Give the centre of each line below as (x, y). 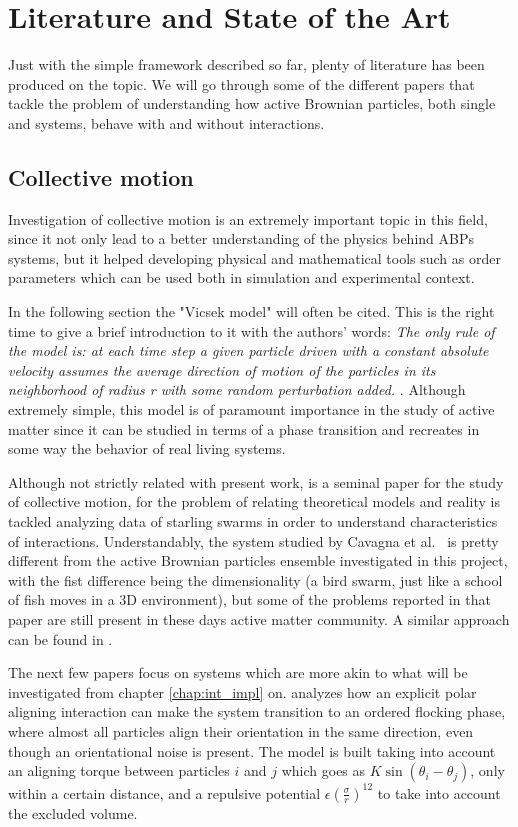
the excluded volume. (73, 812)
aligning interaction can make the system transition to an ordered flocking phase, (257, 711)
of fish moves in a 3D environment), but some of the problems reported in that (249, 599)
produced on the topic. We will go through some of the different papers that (241, 83)
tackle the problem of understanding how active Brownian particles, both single (252, 103)
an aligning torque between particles (119, 770)
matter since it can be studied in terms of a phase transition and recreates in (244, 428)
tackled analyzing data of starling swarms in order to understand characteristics (253, 521)
